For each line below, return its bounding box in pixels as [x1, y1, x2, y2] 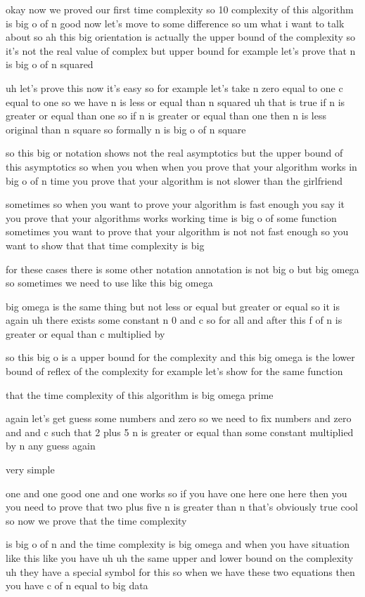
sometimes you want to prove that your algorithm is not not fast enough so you [6, 224, 349, 239]
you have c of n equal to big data [6, 578, 148, 593]
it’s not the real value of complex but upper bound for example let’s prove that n [6, 43, 356, 58]
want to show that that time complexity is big [6, 237, 205, 252]
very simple [6, 462, 55, 477]
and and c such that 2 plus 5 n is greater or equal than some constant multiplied [6, 424, 354, 439]
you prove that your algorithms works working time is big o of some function [6, 210, 337, 225]
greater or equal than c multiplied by [6, 326, 165, 341]
